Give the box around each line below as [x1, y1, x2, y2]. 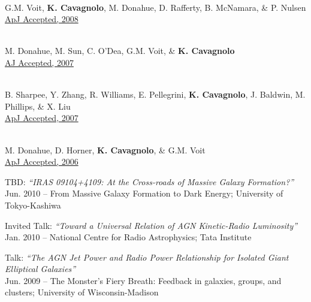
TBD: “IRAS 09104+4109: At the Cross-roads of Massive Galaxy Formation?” [5, 175, 294, 188]
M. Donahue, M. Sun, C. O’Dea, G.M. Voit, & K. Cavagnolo [5, 44, 235, 57]
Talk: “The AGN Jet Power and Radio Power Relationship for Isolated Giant [5, 250, 289, 263]
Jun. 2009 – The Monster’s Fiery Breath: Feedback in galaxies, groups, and [5, 274, 282, 286]
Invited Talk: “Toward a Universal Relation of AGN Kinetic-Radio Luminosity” [5, 219, 298, 231]
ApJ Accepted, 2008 [5, 13, 78, 25]
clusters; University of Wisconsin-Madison [5, 286, 159, 298]
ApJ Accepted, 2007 [5, 111, 78, 124]
